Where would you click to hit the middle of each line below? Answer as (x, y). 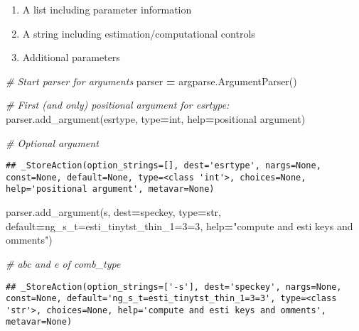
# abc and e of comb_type (63, 263)
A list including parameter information (107, 9)
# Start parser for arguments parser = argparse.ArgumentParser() (151, 81)
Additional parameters (71, 57)
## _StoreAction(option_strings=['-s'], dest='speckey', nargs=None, (174, 287)
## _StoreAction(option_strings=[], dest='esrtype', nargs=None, (164, 166)
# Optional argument (52, 142)
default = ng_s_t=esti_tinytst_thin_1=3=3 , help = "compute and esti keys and (179, 226)
